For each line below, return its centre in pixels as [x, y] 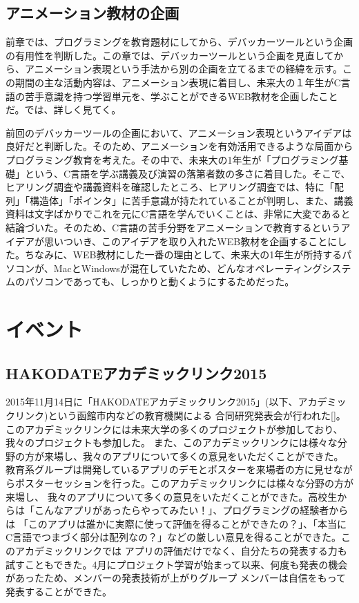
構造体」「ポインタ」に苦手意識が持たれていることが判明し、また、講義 [191, 200]
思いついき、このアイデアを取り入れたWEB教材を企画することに [191, 241]
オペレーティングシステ [298, 268]
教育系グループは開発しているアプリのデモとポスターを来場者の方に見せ [169, 469]
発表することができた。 [59, 591]
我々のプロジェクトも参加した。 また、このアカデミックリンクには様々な [172, 442]
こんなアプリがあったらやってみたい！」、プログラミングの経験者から [191, 510]
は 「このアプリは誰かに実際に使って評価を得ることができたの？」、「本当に [176, 523]
